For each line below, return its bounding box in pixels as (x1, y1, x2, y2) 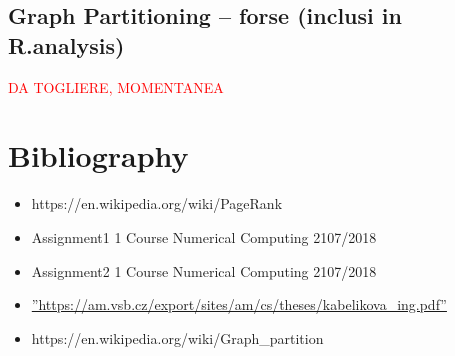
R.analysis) (8, 29, 125, 60)
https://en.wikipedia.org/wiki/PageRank (31, 193, 283, 214)
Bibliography (8, 135, 189, 176)
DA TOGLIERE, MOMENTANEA (8, 76, 224, 97)
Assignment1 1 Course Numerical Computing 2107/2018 (31, 226, 377, 247)
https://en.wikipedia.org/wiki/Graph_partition (31, 327, 324, 348)
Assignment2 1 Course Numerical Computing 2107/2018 (31, 260, 377, 281)
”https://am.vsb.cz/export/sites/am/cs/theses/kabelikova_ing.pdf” (31, 294, 447, 315)
